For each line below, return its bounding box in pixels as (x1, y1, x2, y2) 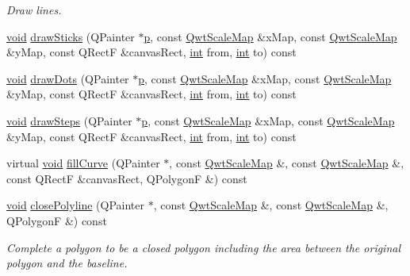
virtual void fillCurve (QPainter (6, 155, 160, 171)
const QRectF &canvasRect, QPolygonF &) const (6, 170, 247, 186)
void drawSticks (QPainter (6, 28, 135, 44)
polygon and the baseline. (6, 255, 128, 271)
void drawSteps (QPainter (6, 112, 132, 128)
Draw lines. (6, 2, 62, 17)
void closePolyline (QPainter (6, 197, 144, 213)
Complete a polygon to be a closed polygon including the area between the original (6, 239, 401, 255)
